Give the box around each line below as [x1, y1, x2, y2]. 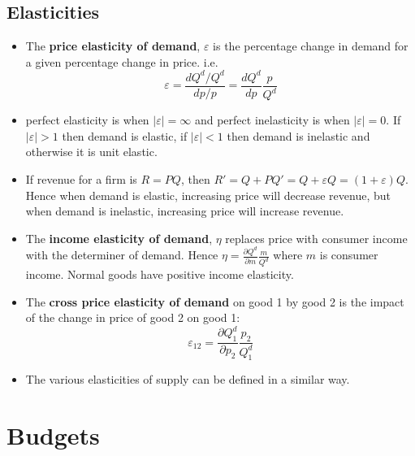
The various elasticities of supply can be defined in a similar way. [25, 371, 350, 388]
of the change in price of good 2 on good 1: [25, 309, 240, 326]
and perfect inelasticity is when [194, 111, 350, 128]
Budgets [6, 419, 100, 452]
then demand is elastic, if [62, 127, 188, 144]
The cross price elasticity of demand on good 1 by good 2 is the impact [25, 293, 404, 310]
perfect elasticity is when [25, 111, 149, 128]
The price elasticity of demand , [25, 37, 201, 54]
